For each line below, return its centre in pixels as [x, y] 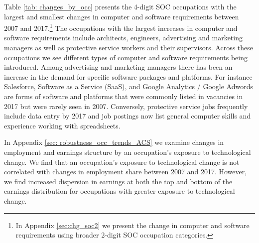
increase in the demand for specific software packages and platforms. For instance [128, 76]
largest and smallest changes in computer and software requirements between [122, 16]
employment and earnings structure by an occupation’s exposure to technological [128, 152]
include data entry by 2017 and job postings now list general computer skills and [128, 116]
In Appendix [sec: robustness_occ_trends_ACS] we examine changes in [114, 142]
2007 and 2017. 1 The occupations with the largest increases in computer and [121, 27]
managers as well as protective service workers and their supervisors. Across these [129, 48]
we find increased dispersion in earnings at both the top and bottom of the [118, 181]
